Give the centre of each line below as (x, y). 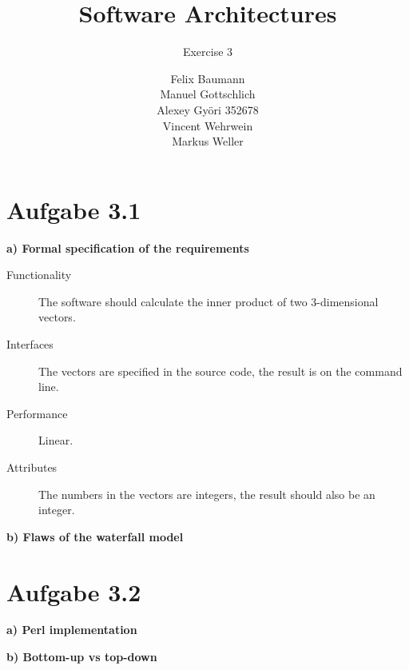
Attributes (32, 467)
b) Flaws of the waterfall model (95, 536)
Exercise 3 (208, 52)
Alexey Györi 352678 (208, 109)
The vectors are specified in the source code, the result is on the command (220, 371)
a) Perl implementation (72, 630)
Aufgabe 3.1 (74, 209)
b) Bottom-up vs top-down (82, 657)
